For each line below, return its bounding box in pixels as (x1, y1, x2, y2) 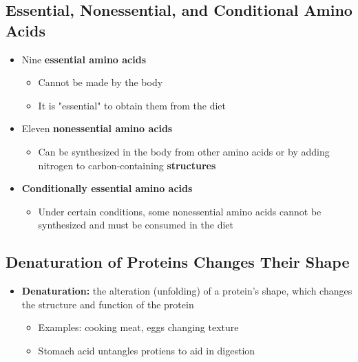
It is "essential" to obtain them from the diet (38, 98, 227, 112)
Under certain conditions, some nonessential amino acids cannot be (38, 204, 322, 218)
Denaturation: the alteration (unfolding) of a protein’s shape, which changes (21, 284, 352, 298)
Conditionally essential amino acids (21, 181, 193, 195)
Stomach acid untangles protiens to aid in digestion (38, 343, 255, 357)
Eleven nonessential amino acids (21, 121, 173, 136)
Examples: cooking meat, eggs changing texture (38, 320, 239, 334)
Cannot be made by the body (38, 75, 163, 89)
